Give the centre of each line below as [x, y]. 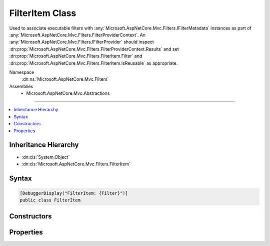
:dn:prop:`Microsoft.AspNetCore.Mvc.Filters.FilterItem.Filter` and [76, 56]
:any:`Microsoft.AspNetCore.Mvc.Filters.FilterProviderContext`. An [77, 35]
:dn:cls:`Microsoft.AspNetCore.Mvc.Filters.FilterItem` [76, 164]
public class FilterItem [50, 200]
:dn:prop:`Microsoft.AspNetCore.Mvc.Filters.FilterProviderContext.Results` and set [94, 49]
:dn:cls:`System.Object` [46, 157]
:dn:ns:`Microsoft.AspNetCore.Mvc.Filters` [65, 79]
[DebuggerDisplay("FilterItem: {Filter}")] [74, 193]
